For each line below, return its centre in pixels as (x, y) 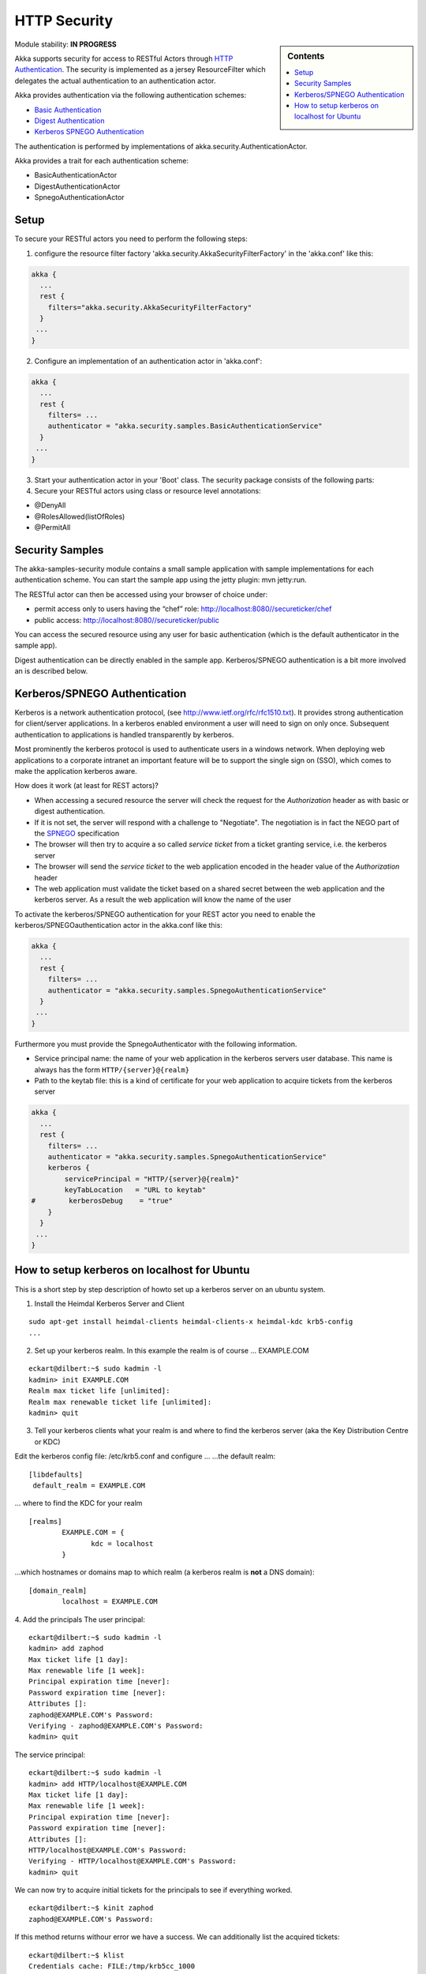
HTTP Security (64, 21)
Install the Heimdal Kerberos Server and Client (109, 1304)
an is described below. (51, 671)
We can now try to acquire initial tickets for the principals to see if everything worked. (153, 1890)
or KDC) (47, 1442)
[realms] (45, 1521)
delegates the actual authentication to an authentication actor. (115, 81)
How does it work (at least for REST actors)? (87, 786)
